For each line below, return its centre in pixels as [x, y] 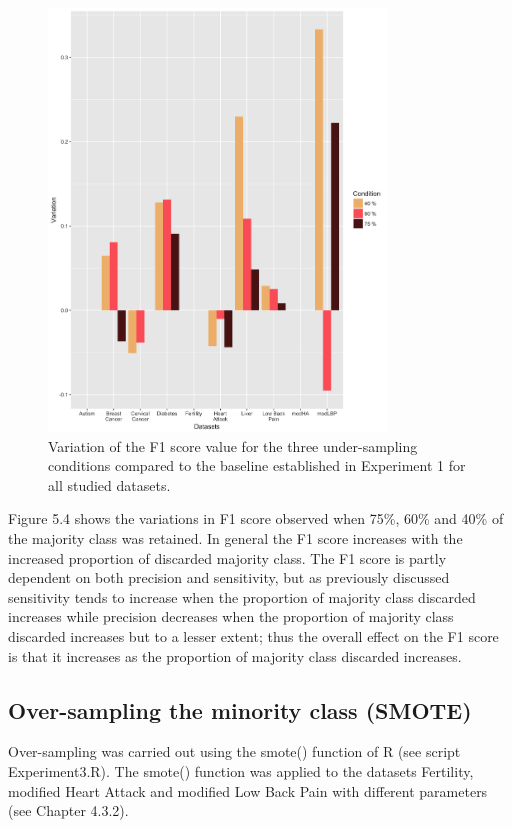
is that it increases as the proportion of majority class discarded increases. [235, 655]
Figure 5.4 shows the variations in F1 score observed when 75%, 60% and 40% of [256, 518]
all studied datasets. [109, 484]
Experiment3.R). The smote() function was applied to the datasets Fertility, [241, 771]
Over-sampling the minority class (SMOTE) [240, 709]
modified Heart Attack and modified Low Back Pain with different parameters [248, 790]
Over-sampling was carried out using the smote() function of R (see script [234, 751]
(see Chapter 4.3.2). [68, 810]
